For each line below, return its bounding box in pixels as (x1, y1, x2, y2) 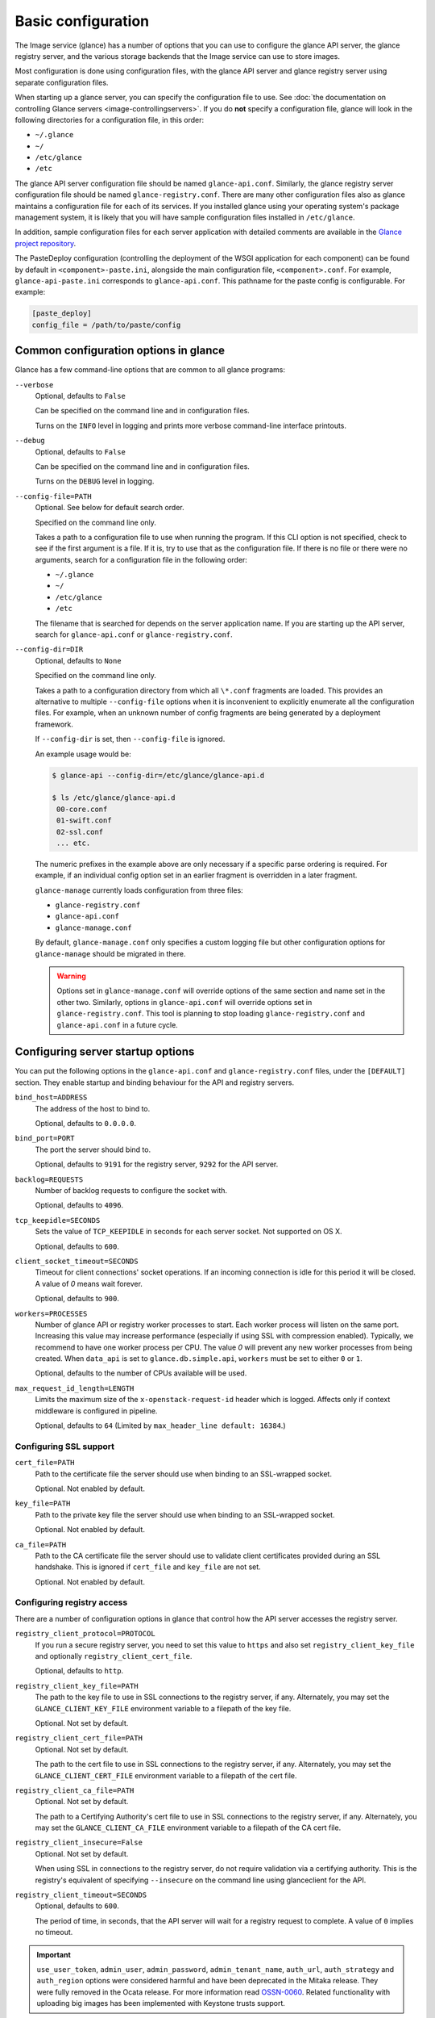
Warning (56, 971, 86, 981)
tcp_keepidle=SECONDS (14, 1216, 101, 1225)
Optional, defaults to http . (35, 1666, 124, 1676)
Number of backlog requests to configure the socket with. (35, 1185, 228, 1195)
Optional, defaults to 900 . (35, 1294, 120, 1304)
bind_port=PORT (14, 1134, 76, 1143)
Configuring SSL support (14, 1441, 115, 1452)
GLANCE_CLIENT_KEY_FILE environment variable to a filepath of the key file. (35, 1703, 292, 1713)
